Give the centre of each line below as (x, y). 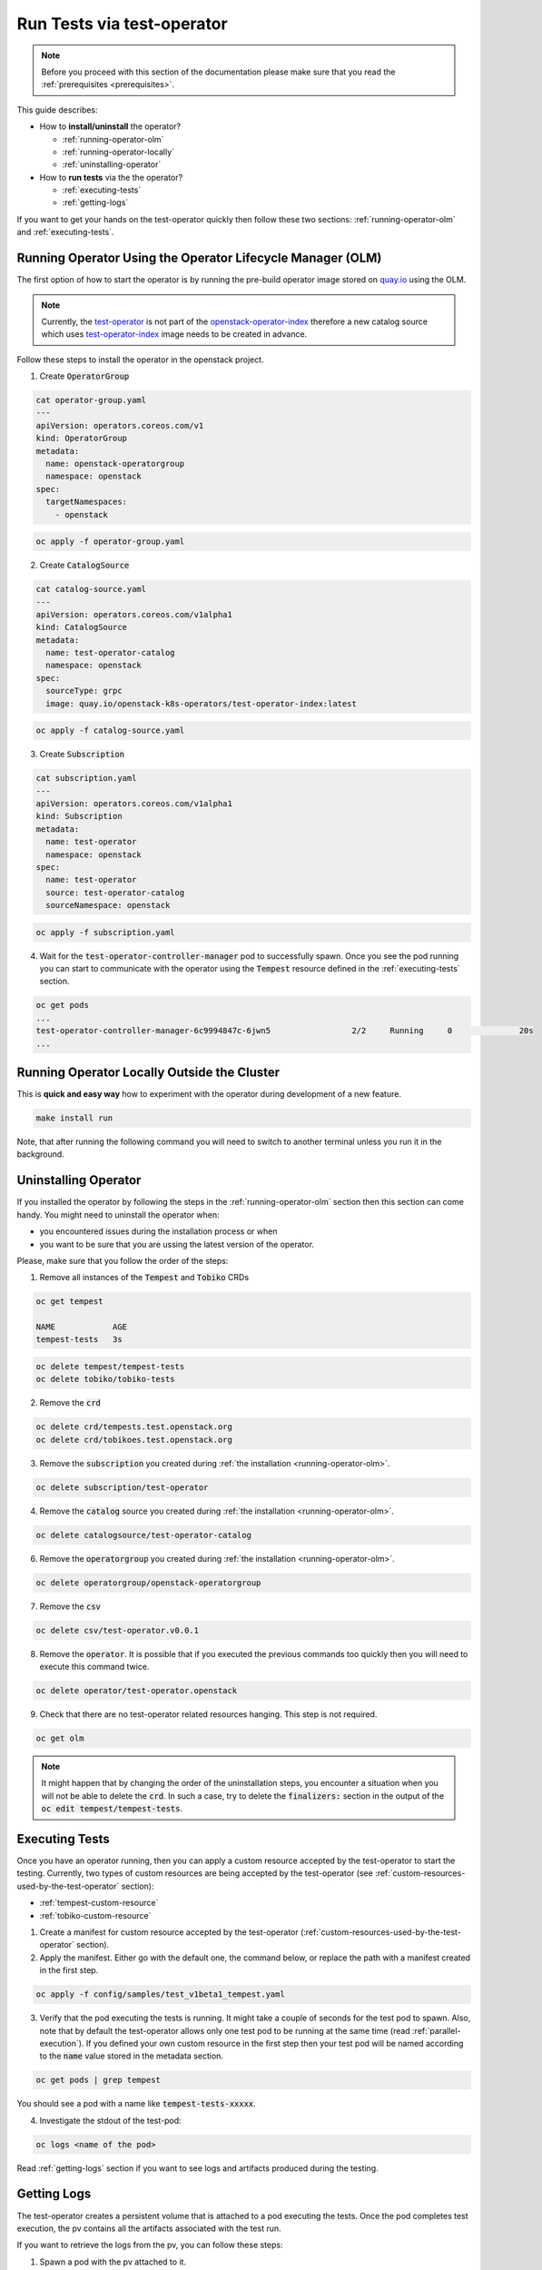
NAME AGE (81, 1327)
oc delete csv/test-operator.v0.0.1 (118, 1630)
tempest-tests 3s (79, 1340)
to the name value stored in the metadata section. (132, 2056)
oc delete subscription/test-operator (122, 1487)
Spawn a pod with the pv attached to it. (113, 2262)
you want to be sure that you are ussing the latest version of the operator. (177, 1244)
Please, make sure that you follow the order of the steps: (123, 1260)
